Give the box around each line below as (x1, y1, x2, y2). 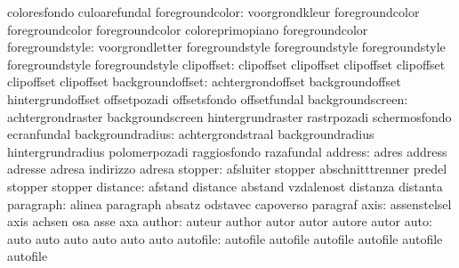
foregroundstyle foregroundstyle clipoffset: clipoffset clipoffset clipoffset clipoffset (7, 54, 446, 73)
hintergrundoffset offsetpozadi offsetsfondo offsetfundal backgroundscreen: (7, 89, 408, 108)
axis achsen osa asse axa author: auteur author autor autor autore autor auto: (7, 212, 432, 231)
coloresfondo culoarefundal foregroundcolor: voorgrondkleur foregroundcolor (7, 3, 420, 20)
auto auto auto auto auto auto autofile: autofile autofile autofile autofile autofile (7, 229, 443, 248)
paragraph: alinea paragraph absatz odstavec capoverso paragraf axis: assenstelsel (7, 194, 452, 213)
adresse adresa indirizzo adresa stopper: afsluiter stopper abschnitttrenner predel (7, 159, 447, 178)
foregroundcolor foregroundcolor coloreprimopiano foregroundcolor (7, 20, 368, 38)
